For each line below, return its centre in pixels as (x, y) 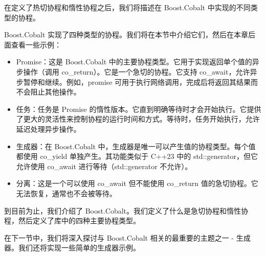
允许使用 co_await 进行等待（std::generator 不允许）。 (104, 166)
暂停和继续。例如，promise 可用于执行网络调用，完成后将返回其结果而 (141, 82)
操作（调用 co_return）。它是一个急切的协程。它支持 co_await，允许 (137, 71)
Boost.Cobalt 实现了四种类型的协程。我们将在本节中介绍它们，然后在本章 (126, 34)
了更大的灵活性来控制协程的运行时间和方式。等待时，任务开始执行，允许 (138, 119)
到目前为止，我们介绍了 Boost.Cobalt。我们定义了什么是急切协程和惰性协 (126, 210)
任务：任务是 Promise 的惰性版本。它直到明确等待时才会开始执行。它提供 (139, 109)
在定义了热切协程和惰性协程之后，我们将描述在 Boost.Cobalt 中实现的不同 (127, 7)
